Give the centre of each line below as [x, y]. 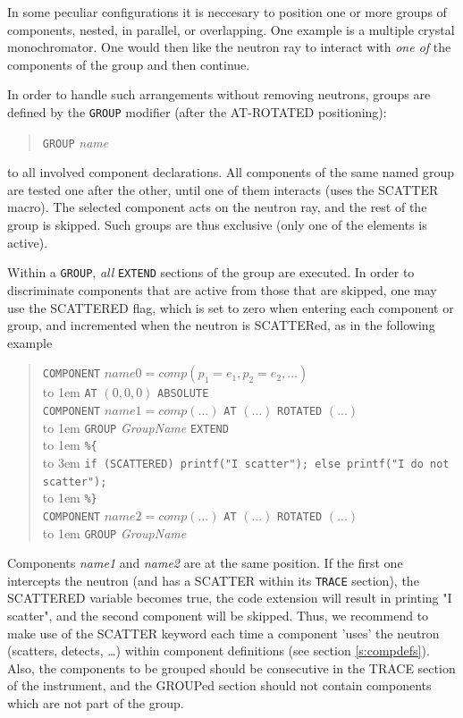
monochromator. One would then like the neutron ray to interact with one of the [229, 47]
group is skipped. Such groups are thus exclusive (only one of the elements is [217, 225]
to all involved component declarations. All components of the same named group [231, 172]
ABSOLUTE [183, 394]
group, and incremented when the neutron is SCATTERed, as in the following [221, 325]
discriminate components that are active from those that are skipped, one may [222, 289]
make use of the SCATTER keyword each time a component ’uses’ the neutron [223, 633]
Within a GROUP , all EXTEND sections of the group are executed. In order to [211, 272]
